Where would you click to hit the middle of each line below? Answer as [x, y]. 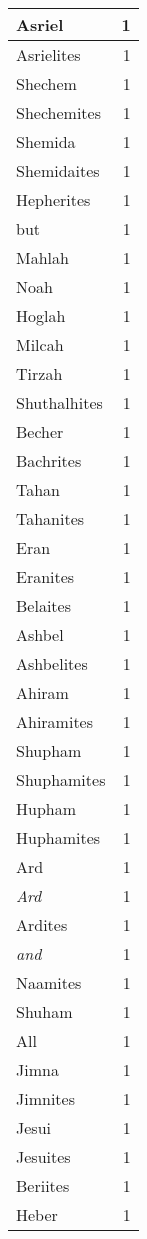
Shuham [44, 1011]
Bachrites [49, 460]
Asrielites [48, 54]
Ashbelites [52, 663]
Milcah [40, 344]
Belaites [43, 605]
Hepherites [53, 199]
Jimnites [45, 1098]
